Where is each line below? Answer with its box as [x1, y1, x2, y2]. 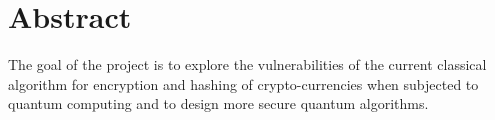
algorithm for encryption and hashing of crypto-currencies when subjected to [8, 73, 479, 94]
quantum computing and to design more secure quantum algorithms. [8, 93, 429, 114]
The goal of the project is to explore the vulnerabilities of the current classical [8, 54, 487, 75]
